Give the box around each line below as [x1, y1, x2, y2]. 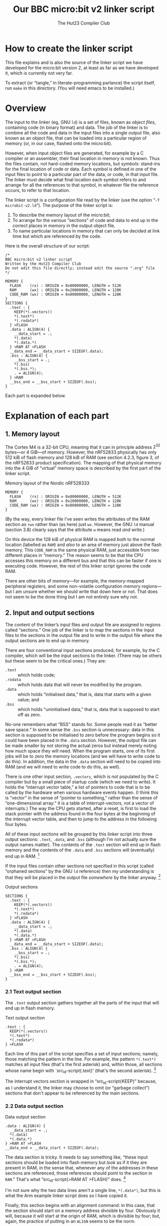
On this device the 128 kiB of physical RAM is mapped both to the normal [5, 536, 155, 542]
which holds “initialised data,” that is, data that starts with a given [17, 691, 152, 697]
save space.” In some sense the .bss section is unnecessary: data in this [5, 726, 155, 733]
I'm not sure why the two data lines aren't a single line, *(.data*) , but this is [5, 1187, 161, 1193]
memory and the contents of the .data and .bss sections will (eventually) [5, 847, 155, 853]
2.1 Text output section [5, 988, 61, 995]
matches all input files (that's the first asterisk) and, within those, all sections [5, 1061, 163, 1067]
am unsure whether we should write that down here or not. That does [15, 588, 158, 594]
